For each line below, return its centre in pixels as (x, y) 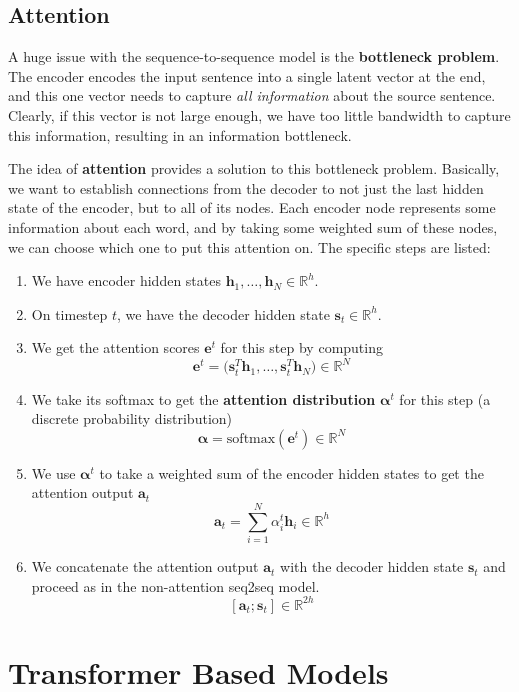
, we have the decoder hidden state (223, 313)
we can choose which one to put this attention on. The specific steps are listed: (249, 246)
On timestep (69, 313)
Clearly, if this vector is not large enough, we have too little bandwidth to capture (259, 114)
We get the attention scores (115, 347)
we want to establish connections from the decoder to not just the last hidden (246, 187)
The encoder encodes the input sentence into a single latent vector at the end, (247, 75)
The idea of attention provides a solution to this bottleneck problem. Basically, (254, 168)
